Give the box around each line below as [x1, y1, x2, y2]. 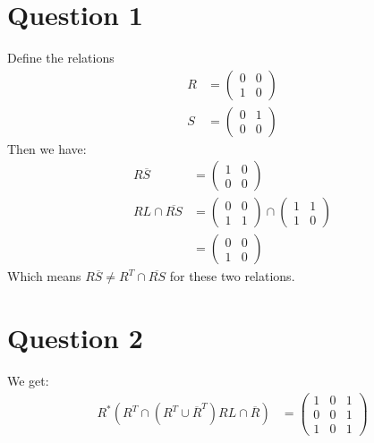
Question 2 [7, 319, 143, 356]
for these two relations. [169, 267, 295, 285]
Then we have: [7, 139, 87, 158]
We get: [7, 371, 49, 390]
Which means [7, 267, 81, 285]
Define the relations [7, 48, 115, 67]
